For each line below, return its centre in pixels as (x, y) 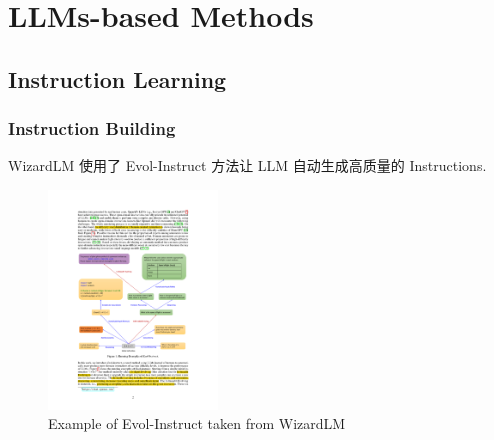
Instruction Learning (117, 78)
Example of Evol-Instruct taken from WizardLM (197, 423)
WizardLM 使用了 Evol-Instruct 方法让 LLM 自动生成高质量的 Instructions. (247, 165)
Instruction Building (92, 128)
